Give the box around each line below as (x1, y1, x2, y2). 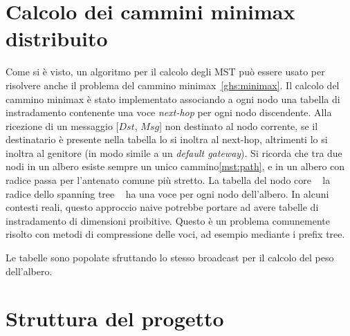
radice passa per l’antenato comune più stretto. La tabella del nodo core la (6, 173, 331, 187)
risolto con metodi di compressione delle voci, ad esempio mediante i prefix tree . (6, 227, 345, 241)
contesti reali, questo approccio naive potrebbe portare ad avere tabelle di (6, 200, 319, 214)
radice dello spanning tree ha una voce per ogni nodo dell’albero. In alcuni (6, 186, 329, 200)
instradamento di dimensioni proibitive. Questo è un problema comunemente (6, 213, 330, 227)
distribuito (6, 24, 108, 53)
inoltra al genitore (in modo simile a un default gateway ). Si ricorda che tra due (6, 145, 342, 160)
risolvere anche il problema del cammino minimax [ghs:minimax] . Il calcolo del (6, 77, 340, 92)
